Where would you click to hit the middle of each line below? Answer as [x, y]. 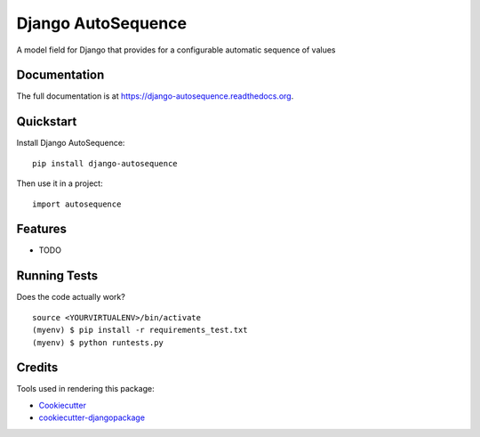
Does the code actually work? [71, 297]
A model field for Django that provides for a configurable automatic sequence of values [176, 50]
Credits [37, 368]
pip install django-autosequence [105, 163]
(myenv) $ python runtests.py [98, 342]
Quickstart [47, 121]
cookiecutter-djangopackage [92, 417]
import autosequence [77, 204]
